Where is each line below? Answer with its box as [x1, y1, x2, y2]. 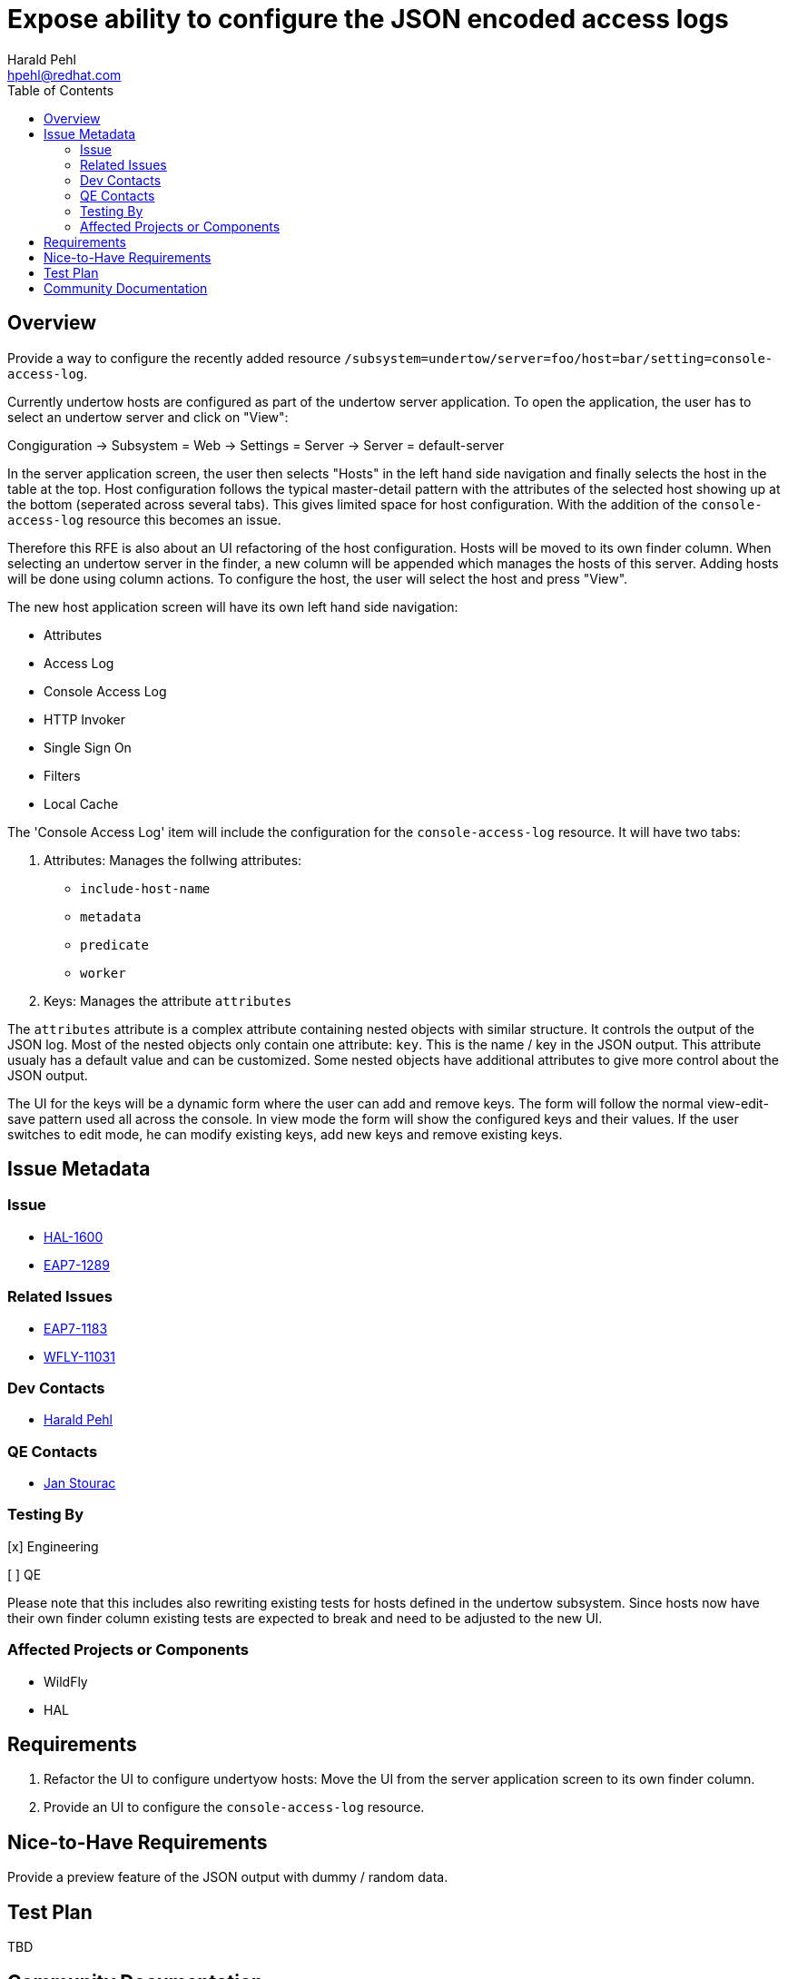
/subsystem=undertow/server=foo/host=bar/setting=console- [344, 350, 773, 366]
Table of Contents [7, 82, 114, 98]
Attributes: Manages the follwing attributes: [44, 852, 302, 868]
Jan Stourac [44, 1475, 116, 1492]
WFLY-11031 [44, 1348, 115, 1364]
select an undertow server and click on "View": [7, 409, 289, 425]
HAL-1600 [44, 1228, 103, 1245]
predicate [80, 937, 149, 952]
